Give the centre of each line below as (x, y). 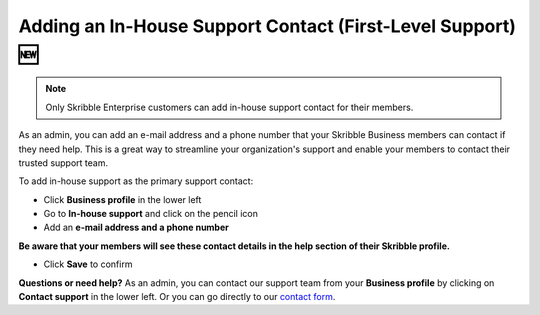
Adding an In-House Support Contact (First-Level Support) (267, 26)
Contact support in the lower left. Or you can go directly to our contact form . (177, 297)
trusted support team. (63, 162)
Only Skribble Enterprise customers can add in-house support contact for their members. (229, 107)
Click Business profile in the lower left (122, 199)
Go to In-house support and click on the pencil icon (151, 214)
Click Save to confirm (88, 264)
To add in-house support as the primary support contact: (136, 181)
